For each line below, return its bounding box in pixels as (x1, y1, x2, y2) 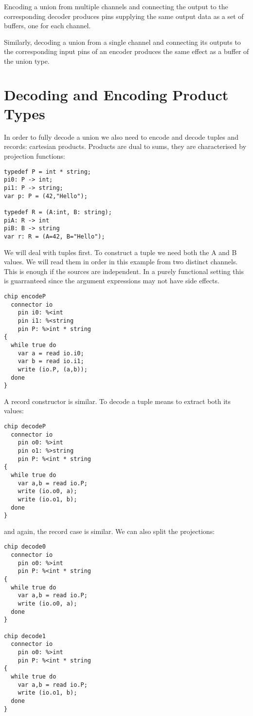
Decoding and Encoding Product (4, 84, 229, 104)
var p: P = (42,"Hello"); (4, 192, 88, 200)
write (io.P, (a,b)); (18, 366, 88, 373)
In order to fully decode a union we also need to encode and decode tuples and (4, 131, 239, 142)
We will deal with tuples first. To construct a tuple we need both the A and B (4, 247, 237, 257)
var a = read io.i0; (18, 349, 84, 357)
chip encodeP (4, 293, 46, 300)
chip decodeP (4, 423, 46, 430)
